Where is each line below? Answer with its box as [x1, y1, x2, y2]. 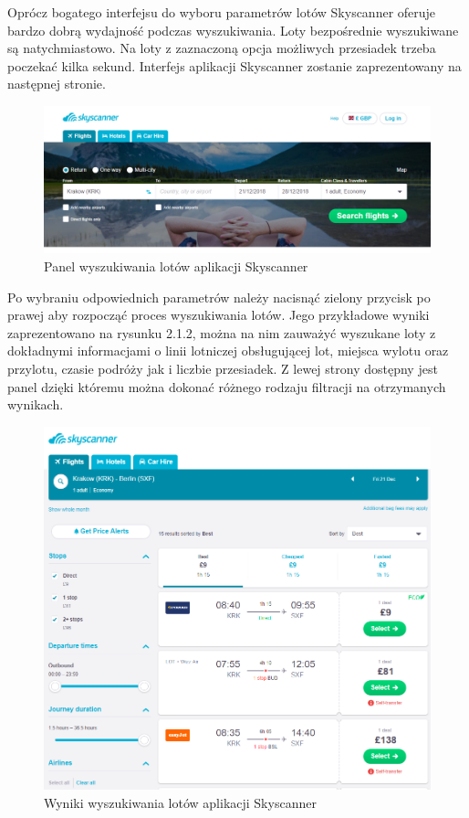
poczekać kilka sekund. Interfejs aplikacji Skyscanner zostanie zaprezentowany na [7, 56, 462, 75]
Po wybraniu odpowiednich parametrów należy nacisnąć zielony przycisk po [7, 287, 431, 306]
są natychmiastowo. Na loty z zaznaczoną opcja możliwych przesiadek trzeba [7, 38, 436, 58]
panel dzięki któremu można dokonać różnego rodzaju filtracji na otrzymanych [7, 377, 446, 396]
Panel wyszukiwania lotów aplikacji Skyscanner [44, 257, 308, 276]
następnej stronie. [7, 74, 106, 93]
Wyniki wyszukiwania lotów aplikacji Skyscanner [44, 792, 317, 812]
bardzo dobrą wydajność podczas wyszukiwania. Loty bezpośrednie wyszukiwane [7, 20, 459, 39]
